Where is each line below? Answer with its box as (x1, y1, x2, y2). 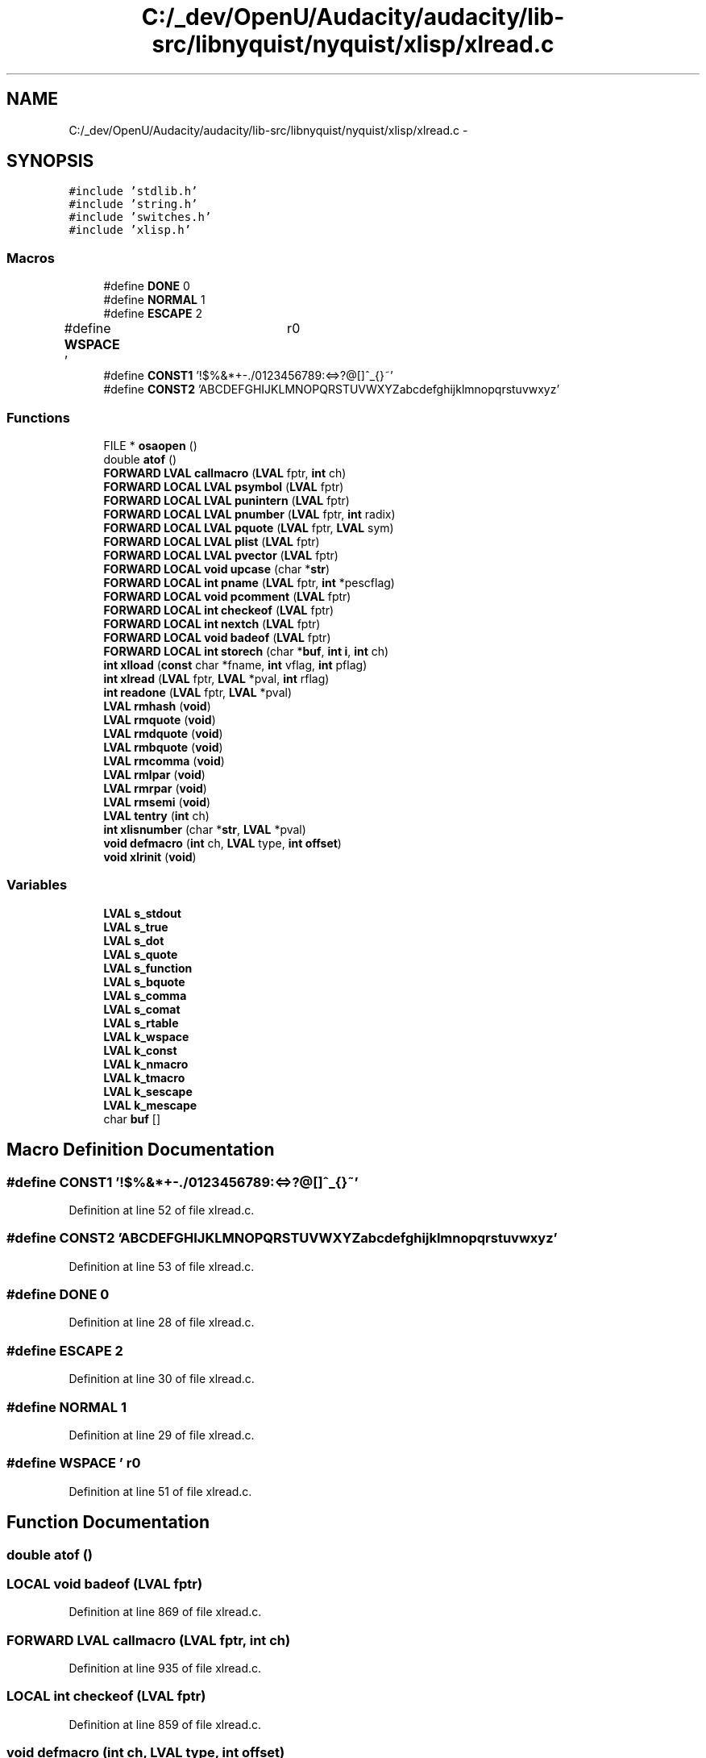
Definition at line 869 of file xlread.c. (69, 1605, 262, 1619)
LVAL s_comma (103, 988, 187, 1002)
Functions (6, 409, 70, 426)
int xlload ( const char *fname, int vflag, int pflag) (103, 657, 368, 672)
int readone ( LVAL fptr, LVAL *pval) (103, 685, 293, 699)
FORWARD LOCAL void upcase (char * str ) (103, 561, 330, 576)
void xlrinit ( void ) (103, 849, 197, 864)
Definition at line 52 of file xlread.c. (69, 1202, 255, 1217)
